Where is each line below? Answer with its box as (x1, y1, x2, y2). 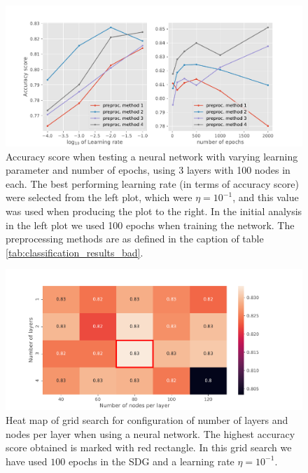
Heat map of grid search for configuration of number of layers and (6, 412, 288, 427)
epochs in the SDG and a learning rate (68, 453, 234, 468)
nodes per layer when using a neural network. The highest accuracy (6, 426, 295, 441)
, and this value (232, 190, 299, 205)
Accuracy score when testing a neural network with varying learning (6, 149, 298, 163)
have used (6, 453, 48, 468)
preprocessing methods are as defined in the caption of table (6, 231, 264, 246)
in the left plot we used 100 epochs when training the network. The (6, 217, 295, 232)
